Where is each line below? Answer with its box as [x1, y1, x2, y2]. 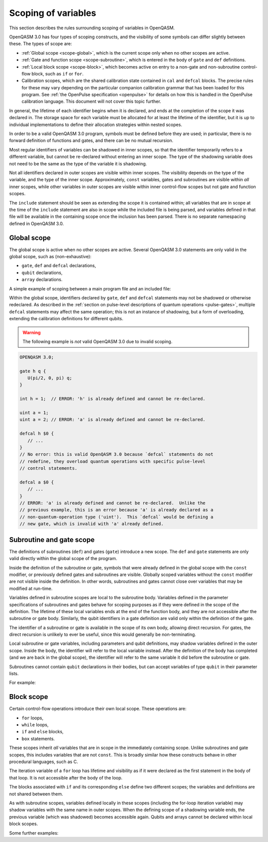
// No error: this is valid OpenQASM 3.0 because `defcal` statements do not [19, 452, 213, 457]
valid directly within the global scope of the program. [9, 556, 118, 561]
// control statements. [19, 466, 78, 471]
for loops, [21, 715, 44, 721]
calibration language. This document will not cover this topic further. [21, 98, 161, 104]
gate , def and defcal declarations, [21, 263, 96, 269]
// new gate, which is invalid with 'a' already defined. [19, 521, 164, 527]
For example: [9, 680, 36, 686]
